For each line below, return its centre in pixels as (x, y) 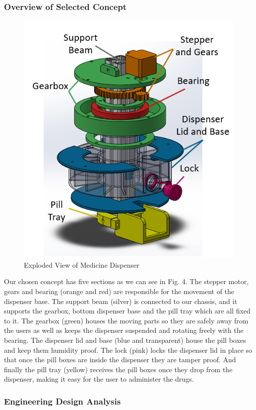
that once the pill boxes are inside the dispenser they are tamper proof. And (120, 359)
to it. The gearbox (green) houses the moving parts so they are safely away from (126, 320)
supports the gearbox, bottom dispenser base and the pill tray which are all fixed (127, 311)
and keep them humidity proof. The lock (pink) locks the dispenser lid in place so (128, 350)
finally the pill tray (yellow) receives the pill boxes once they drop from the (118, 369)
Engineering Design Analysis (63, 401)
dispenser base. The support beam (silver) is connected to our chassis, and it (121, 301)
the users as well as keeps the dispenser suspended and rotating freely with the (124, 330)
